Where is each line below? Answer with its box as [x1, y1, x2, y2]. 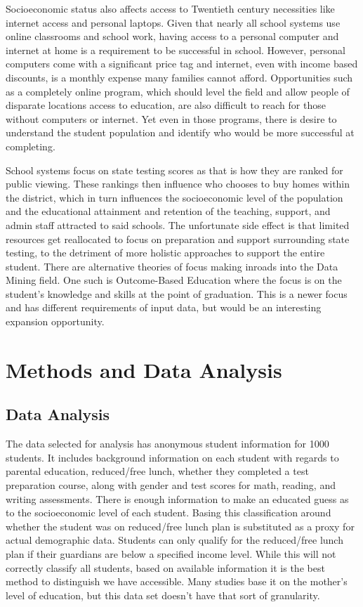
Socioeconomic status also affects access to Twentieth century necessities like [6, 1, 335, 15]
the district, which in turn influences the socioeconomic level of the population [6, 190, 343, 204]
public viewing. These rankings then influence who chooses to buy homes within [6, 176, 350, 191]
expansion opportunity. [6, 314, 105, 329]
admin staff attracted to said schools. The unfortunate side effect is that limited [6, 217, 350, 232]
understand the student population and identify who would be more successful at [6, 125, 355, 140]
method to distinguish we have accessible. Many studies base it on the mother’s [6, 574, 348, 589]
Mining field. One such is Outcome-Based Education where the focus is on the [6, 273, 342, 287]
